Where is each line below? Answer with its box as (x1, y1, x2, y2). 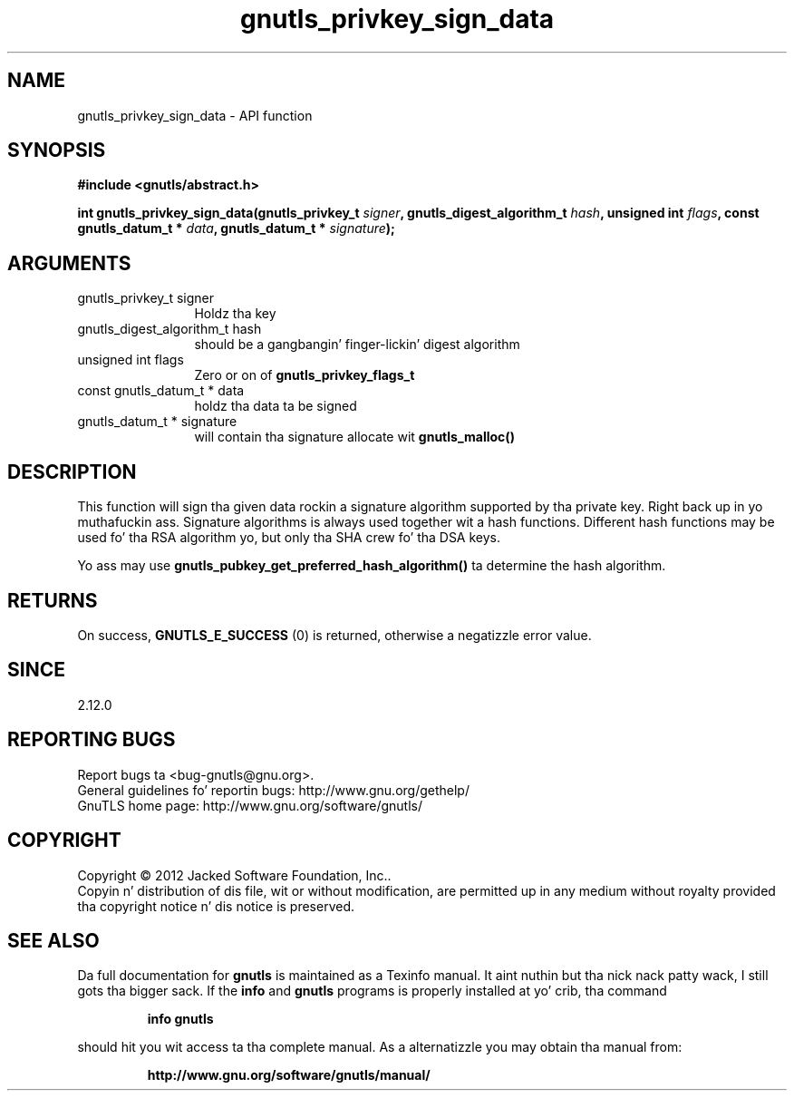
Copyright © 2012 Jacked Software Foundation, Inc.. (77, 867, 392, 883)
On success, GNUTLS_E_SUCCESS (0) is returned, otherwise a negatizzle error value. (77, 627, 592, 643)
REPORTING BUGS (7, 728, 176, 752)
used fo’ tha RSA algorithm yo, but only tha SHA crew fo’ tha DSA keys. (77, 530, 501, 546)
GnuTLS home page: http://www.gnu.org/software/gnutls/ (77, 797, 422, 813)
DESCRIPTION (7, 460, 137, 483)
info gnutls (147, 1011, 214, 1027)
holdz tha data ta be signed (194, 398, 357, 414)
